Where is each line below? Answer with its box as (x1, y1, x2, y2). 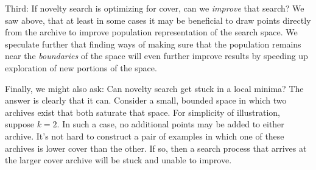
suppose (5, 118, 34, 130)
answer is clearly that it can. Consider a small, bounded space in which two (5, 94, 287, 107)
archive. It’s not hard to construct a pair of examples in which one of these (5, 129, 284, 142)
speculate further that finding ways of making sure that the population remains (5, 37, 301, 50)
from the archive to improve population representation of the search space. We (5, 26, 298, 38)
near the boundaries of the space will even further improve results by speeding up (5, 49, 308, 62)
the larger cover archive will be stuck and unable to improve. (5, 154, 232, 166)
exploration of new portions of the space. (5, 61, 157, 74)
